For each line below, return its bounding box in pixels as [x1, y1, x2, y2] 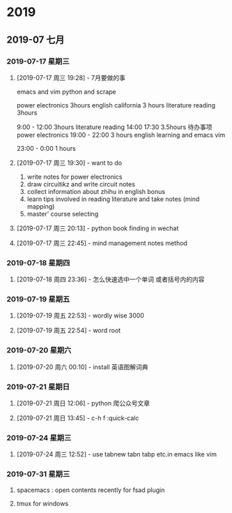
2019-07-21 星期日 [6, 382, 70, 392]
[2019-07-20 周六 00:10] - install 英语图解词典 [16, 362, 148, 371]
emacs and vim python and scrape [16, 87, 116, 96]
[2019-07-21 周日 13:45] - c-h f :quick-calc [16, 414, 139, 422]
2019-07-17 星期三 [6, 57, 70, 66]
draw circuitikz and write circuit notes [26, 179, 135, 188]
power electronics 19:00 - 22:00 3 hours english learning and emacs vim [16, 131, 226, 139]
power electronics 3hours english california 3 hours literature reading [16, 101, 215, 109]
